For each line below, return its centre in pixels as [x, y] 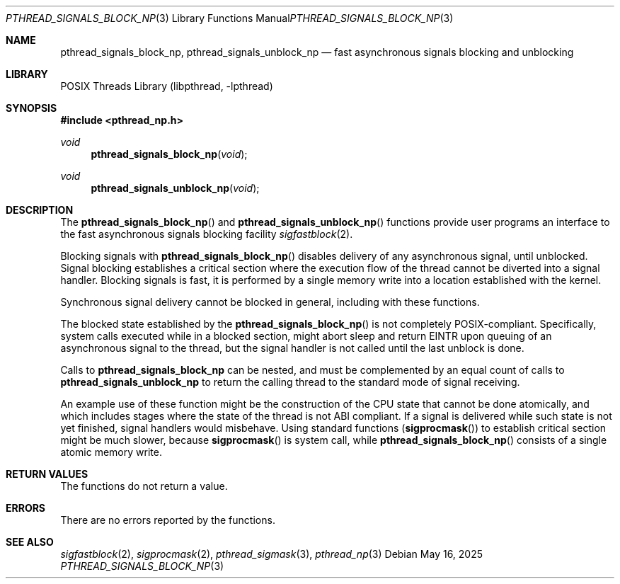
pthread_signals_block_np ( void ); [169, 154]
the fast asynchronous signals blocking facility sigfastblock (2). [207, 234]
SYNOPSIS [31, 108]
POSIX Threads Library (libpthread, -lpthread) [167, 86]
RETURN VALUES [47, 474]
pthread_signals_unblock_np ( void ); [175, 188]
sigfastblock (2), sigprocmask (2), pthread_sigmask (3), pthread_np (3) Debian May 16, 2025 [272, 554]
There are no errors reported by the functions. [168, 520]
